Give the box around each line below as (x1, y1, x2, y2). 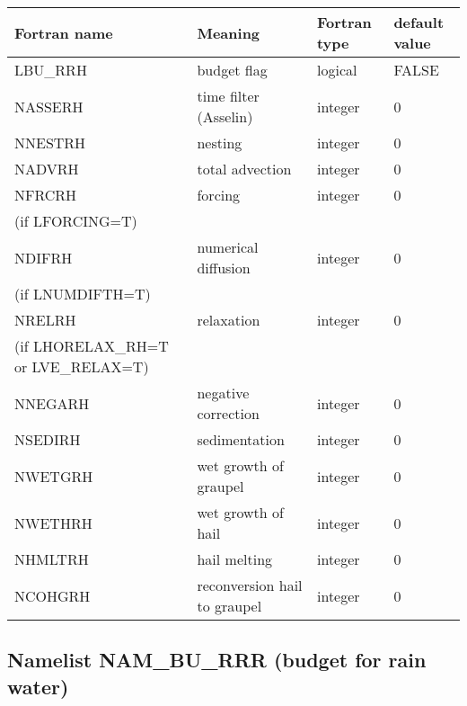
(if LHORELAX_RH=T (14, 335, 169, 356)
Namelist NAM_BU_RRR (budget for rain (7, 646, 427, 674)
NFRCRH (14, 184, 77, 205)
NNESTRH (14, 132, 86, 153)
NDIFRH (14, 246, 73, 268)
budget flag (197, 59, 268, 80)
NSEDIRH (14, 429, 81, 450)
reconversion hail (197, 575, 303, 595)
